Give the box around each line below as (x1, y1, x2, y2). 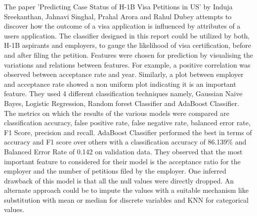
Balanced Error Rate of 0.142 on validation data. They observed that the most (4, 146, 243, 156)
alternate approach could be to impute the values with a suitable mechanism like (4, 185, 249, 195)
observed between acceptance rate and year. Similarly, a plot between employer (4, 69, 244, 79)
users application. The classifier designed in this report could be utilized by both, (4, 30, 250, 40)
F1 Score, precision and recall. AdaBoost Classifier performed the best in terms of (4, 127, 252, 137)
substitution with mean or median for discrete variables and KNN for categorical (4, 194, 249, 205)
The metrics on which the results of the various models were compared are (4, 108, 229, 118)
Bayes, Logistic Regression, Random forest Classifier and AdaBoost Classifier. (4, 98, 239, 108)
